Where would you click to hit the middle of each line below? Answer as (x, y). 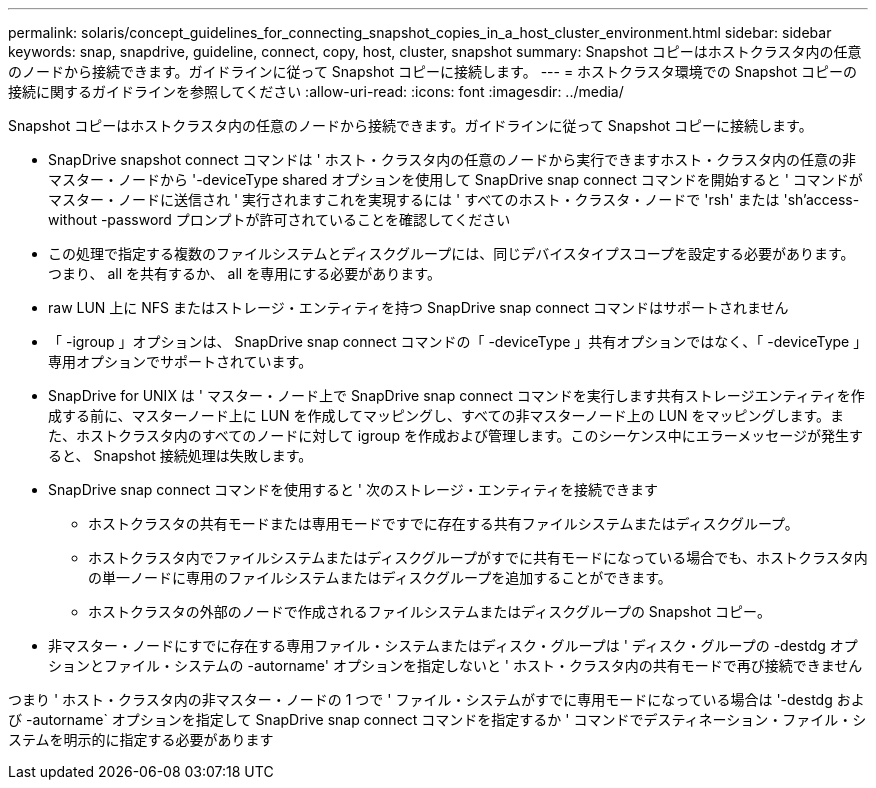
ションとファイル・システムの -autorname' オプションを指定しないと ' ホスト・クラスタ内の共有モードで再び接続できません (455, 665)
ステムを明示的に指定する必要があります (141, 739)
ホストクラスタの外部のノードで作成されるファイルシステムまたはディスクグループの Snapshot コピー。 (429, 611)
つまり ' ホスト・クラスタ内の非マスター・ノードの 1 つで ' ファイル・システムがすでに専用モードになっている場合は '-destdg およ (436, 699)
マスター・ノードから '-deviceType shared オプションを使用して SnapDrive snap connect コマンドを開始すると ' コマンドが (455, 179)
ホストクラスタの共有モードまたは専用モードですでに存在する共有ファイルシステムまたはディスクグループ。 (443, 523)
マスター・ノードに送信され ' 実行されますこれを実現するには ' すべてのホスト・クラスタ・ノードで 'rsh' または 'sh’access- (454, 199)
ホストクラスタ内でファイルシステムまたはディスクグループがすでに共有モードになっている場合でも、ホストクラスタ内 (478, 557)
